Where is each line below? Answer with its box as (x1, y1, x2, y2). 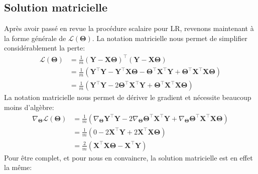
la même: (4, 162, 32, 172)
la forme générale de (4, 32, 66, 43)
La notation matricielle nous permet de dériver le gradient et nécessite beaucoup (4, 92, 251, 102)
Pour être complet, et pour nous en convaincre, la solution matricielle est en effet (4, 152, 253, 162)
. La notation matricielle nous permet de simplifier (92, 32, 247, 43)
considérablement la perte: (4, 42, 85, 53)
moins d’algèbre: (4, 102, 54, 112)
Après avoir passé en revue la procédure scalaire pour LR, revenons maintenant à (4, 23, 254, 33)
